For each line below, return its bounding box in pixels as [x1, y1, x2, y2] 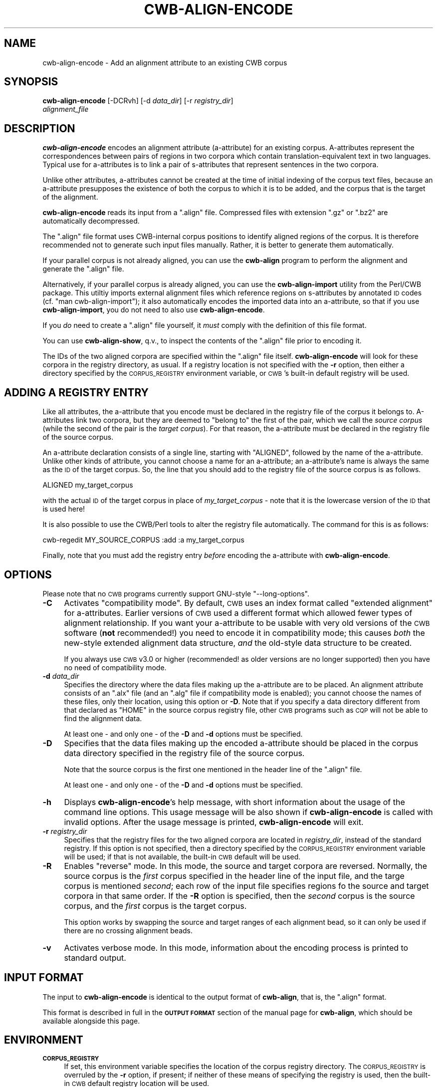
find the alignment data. [64, 714, 142, 723]
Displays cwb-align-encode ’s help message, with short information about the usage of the [64, 797, 405, 807]
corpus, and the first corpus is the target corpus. [64, 900, 247, 911]
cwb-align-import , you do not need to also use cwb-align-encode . [42, 305, 265, 314]
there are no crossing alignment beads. [64, 926, 193, 935]
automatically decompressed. [42, 217, 140, 226]
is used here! [42, 505, 85, 514]
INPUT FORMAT [4, 971, 84, 984]
